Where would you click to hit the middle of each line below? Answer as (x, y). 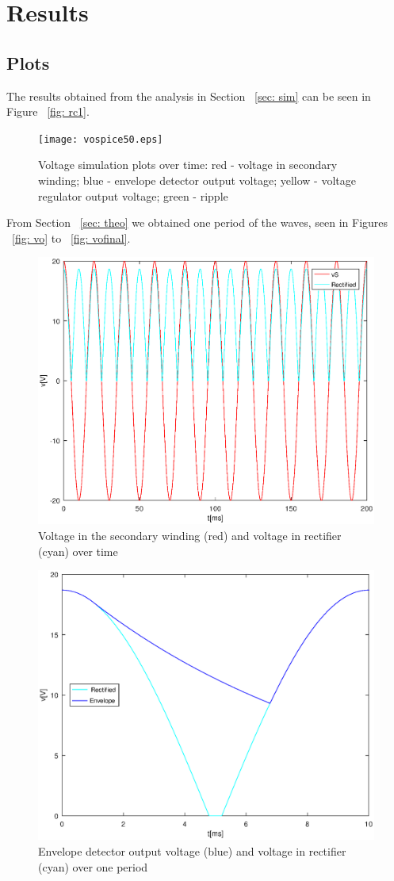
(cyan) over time (78, 551)
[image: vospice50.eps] (101, 139)
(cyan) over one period (93, 866)
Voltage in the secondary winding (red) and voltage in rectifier (190, 535)
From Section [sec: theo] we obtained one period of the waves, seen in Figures (197, 222)
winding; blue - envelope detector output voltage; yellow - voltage (197, 180)
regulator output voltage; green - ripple (133, 195)
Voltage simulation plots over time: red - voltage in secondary (188, 165)
